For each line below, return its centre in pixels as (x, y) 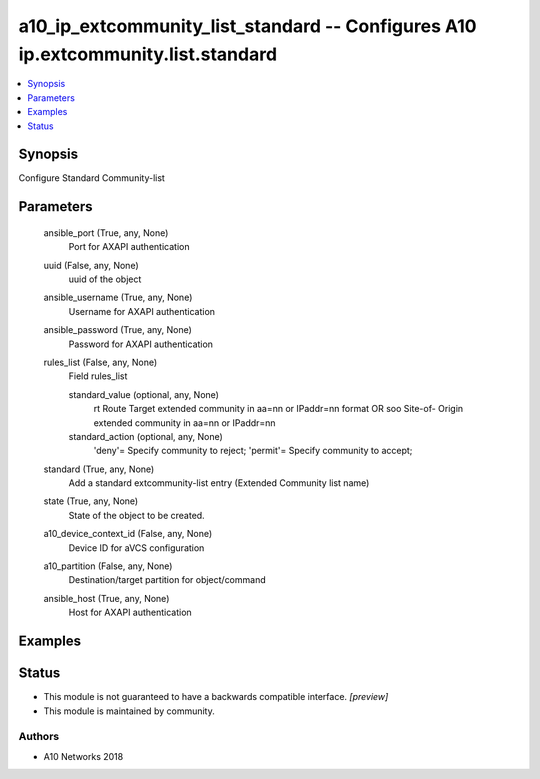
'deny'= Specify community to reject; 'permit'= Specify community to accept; (253, 451)
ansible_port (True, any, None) (106, 232)
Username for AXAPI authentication (141, 311)
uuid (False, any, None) (91, 265)
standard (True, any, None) (99, 469)
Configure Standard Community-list (91, 178)
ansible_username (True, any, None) (118, 297)
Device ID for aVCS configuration (136, 547)
